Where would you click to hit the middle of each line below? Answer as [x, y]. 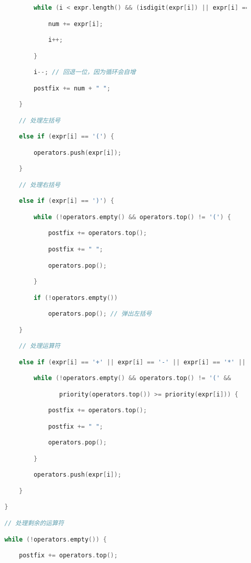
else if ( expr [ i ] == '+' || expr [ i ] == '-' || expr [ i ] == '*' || [132, 362]
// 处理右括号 [40, 185]
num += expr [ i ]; [76, 24]
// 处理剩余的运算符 [34, 523]
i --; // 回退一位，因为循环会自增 [84, 72]
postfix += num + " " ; [72, 88]
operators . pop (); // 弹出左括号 [100, 314]
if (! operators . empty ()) [76, 298]
